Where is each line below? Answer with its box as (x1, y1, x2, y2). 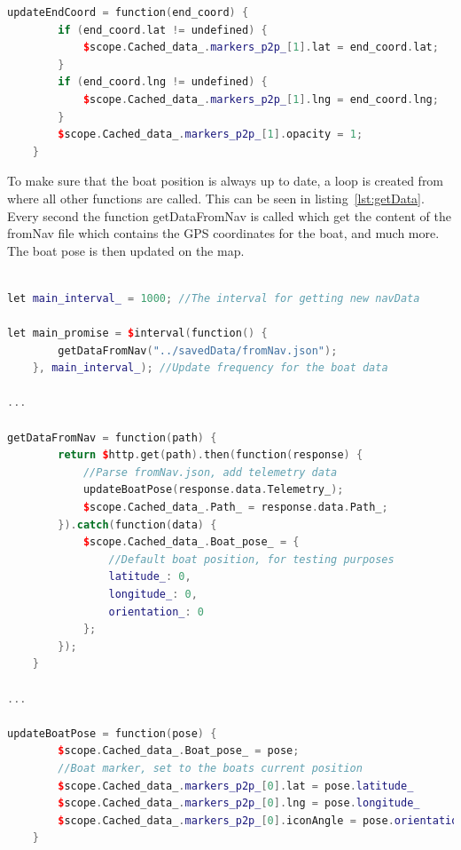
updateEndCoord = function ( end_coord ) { (7, 6, 249, 19)
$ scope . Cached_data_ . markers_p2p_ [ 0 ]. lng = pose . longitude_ (58, 797, 420, 810)
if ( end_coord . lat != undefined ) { (58, 23, 268, 36)
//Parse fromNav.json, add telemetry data (82, 465, 338, 479)
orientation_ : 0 (108, 605, 204, 618)
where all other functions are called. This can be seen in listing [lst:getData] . (7, 188, 425, 207)
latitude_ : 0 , (108, 570, 191, 584)
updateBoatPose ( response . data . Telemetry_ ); (82, 483, 344, 496)
